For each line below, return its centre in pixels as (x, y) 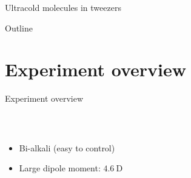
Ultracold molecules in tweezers (63, 7)
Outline (19, 28)
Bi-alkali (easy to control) (67, 147)
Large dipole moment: (60, 168)
